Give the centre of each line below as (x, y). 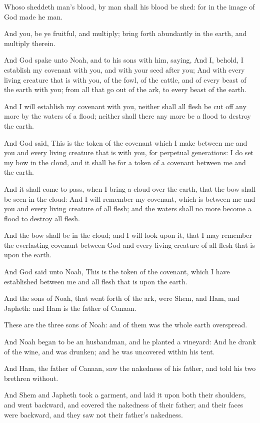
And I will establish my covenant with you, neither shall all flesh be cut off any (125, 106)
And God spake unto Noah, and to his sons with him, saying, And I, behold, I (124, 60)
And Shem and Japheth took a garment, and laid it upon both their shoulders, (125, 395)
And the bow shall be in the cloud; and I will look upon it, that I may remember (128, 235)
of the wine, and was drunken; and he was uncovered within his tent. (109, 351)
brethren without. (31, 378)
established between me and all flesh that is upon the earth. (96, 281)
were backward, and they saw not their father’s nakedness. (93, 414)
